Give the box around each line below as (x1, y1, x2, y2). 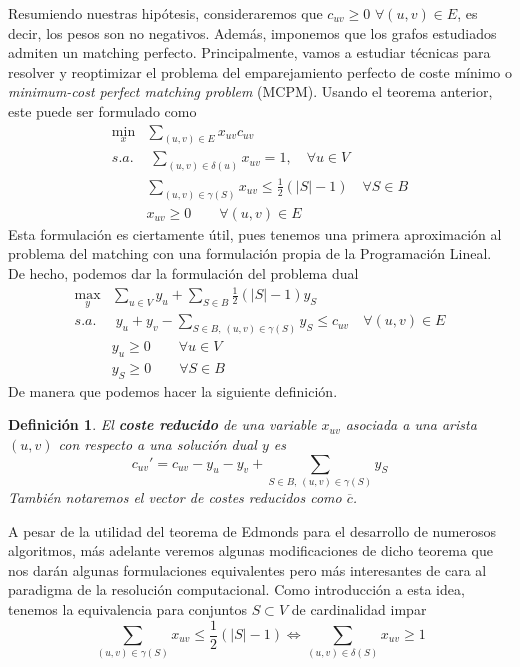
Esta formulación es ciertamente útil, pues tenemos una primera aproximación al (8, 223, 502, 244)
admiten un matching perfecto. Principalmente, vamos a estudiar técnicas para (8, 42, 491, 63)
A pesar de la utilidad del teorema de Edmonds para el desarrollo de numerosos (8, 520, 497, 541)
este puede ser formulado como (8, 100, 197, 121)
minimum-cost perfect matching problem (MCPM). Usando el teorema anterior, (8, 81, 493, 102)
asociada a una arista (345, 414, 477, 435)
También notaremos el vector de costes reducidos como (8, 486, 342, 507)
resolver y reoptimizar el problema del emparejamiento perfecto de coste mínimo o (8, 61, 512, 82)
